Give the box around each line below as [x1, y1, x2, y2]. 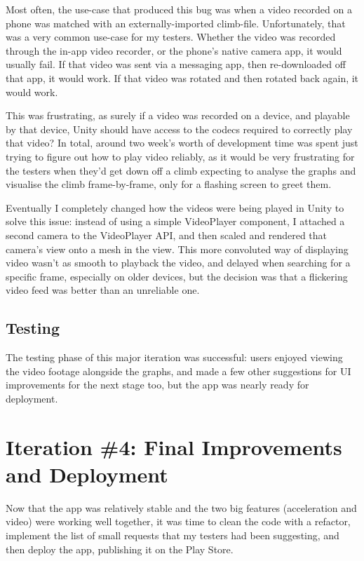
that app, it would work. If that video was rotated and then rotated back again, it [6, 70, 359, 85]
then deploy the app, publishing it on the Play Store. [6, 541, 234, 556]
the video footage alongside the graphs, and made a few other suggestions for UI [6, 363, 351, 378]
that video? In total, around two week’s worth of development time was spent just [6, 135, 358, 150]
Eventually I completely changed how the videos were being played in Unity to [6, 200, 344, 215]
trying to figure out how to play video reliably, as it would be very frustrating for [6, 149, 355, 163]
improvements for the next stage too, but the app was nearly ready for [6, 377, 309, 392]
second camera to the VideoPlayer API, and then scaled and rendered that [6, 227, 328, 242]
